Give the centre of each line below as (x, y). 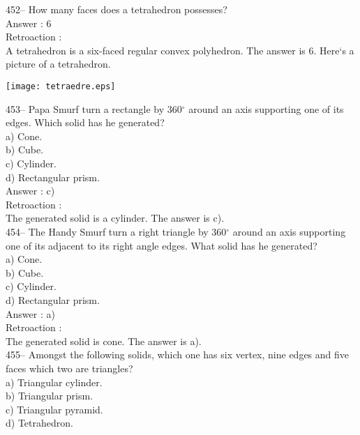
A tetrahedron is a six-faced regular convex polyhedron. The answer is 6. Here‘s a (180, 50)
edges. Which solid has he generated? (85, 122)
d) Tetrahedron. (39, 423)
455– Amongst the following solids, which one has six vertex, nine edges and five (178, 354)
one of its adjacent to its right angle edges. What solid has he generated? (162, 245)
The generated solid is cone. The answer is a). (104, 341)
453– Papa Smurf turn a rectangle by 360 (94, 108)
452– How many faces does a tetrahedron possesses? (117, 9)
